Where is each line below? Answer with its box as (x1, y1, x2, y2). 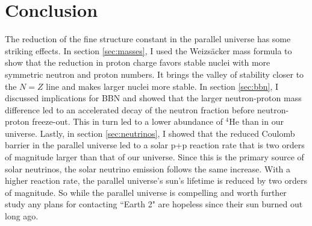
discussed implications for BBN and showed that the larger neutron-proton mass (5, 92, 302, 104)
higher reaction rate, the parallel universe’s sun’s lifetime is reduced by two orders (5, 174, 308, 187)
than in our (242, 115, 284, 128)
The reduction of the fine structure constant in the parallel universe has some (5, 33, 291, 45)
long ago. (5, 210, 39, 222)
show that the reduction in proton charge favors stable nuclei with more (5, 56, 270, 69)
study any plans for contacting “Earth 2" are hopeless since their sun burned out (5, 198, 303, 210)
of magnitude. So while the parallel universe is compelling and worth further (5, 186, 287, 198)
